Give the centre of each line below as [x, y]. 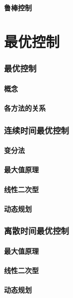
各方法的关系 [25, 108]
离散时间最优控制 [36, 231]
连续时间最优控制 [36, 130]
